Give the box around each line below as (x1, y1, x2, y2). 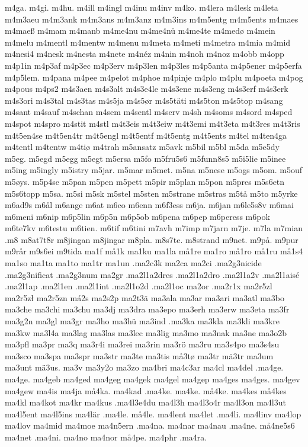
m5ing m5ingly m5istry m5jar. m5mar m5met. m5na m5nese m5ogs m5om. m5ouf (5, 164, 302, 176)
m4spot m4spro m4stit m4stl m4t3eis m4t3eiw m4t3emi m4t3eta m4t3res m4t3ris (5, 117, 300, 129)
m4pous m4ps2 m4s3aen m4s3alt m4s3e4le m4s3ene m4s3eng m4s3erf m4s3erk (5, 82, 288, 95)
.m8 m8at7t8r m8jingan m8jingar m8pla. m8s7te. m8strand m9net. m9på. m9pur (5, 233, 299, 245)
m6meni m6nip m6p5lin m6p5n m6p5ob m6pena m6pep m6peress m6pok (5, 210, 270, 222)
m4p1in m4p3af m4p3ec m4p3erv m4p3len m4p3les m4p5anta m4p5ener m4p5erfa (5, 59, 302, 71)
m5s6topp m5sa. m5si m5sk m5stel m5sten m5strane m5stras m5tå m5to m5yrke (5, 187, 298, 199)
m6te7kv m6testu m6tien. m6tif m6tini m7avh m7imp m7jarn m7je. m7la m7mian (5, 222, 303, 234)
